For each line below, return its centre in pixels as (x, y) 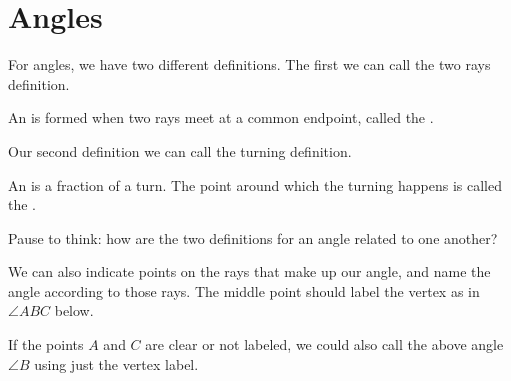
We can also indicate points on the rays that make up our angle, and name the (249, 271)
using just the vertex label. (116, 363)
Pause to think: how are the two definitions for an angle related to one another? (253, 237)
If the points (46, 344)
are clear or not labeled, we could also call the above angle (324, 344)
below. (74, 310)
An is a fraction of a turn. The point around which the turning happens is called (255, 184)
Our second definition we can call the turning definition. (180, 150)
